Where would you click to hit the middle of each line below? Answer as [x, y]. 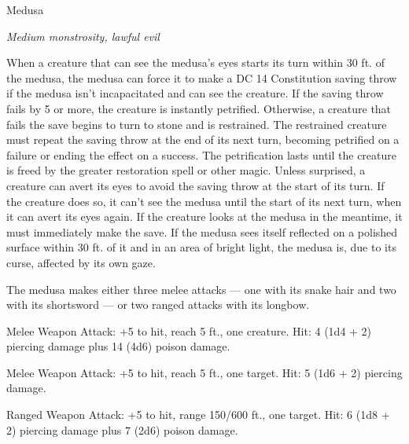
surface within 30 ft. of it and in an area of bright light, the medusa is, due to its [201, 247]
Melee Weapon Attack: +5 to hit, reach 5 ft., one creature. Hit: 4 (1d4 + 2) [189, 330]
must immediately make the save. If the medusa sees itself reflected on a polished [202, 231]
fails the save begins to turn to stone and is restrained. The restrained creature [197, 124]
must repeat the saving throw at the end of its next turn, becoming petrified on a [203, 139]
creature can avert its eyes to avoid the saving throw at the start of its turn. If [195, 185]
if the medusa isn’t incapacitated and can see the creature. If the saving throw [195, 93]
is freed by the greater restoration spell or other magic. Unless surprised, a [186, 170]
